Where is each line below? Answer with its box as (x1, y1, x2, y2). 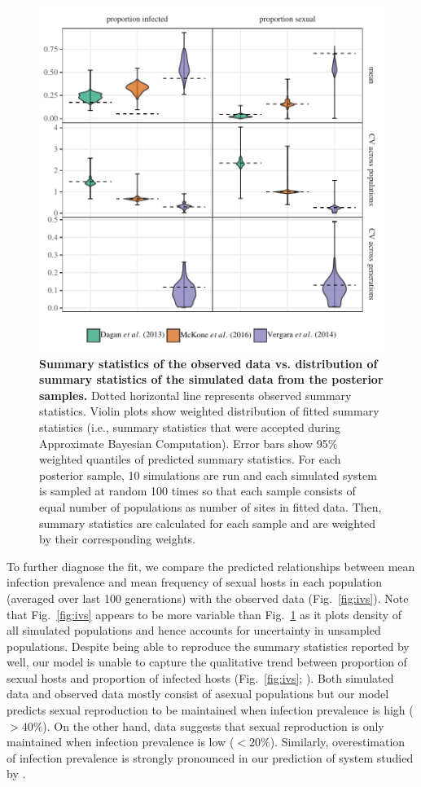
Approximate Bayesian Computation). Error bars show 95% (39, 434, 338, 451)
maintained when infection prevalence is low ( (7, 733, 235, 750)
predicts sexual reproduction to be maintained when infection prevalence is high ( (7, 701, 414, 719)
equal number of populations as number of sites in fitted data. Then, (39, 498, 382, 515)
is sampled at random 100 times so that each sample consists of (39, 482, 356, 499)
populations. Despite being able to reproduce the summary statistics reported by (7, 637, 410, 654)
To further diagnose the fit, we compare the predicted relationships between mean (7, 557, 415, 574)
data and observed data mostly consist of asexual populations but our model (7, 685, 389, 702)
